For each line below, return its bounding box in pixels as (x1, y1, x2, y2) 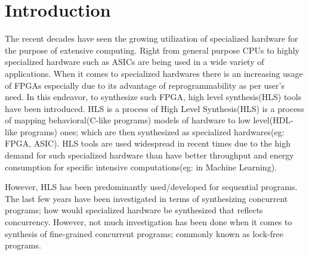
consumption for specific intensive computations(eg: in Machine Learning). (5, 160, 277, 173)
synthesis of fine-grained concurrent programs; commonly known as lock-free (5, 227, 283, 240)
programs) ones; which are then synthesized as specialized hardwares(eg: (20, 125, 285, 138)
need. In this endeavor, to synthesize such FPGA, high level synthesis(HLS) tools (5, 91, 302, 103)
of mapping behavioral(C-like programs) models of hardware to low (5, 114, 251, 126)
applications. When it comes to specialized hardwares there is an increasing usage (5, 67, 303, 79)
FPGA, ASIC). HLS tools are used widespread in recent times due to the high (5, 137, 291, 150)
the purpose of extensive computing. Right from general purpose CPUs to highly (5, 43, 299, 56)
